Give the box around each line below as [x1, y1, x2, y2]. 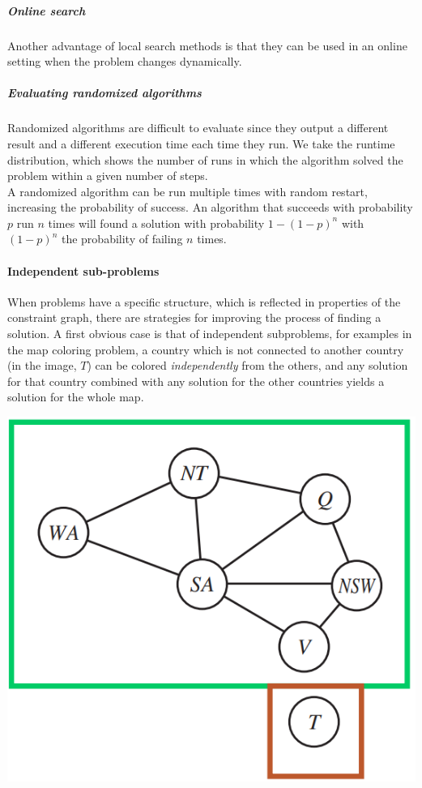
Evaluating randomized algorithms [7, 84, 202, 101]
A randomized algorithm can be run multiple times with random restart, [7, 182, 368, 199]
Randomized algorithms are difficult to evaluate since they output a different [7, 119, 389, 136]
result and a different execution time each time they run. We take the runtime [7, 135, 395, 152]
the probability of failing [61, 230, 183, 247]
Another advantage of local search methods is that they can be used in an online [7, 36, 407, 54]
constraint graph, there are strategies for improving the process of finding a [7, 309, 382, 326]
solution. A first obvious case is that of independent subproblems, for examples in [7, 325, 412, 342]
